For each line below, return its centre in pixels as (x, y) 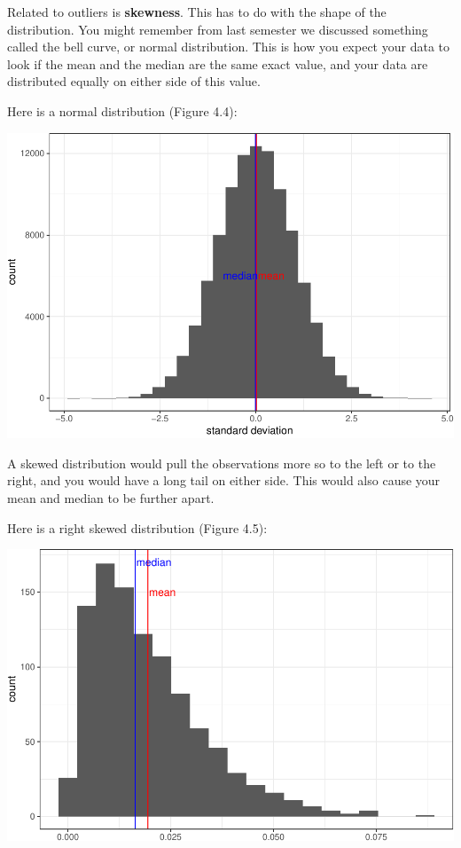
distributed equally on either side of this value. (134, 81)
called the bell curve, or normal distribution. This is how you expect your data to (228, 47)
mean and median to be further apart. (111, 497)
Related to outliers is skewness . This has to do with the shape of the (197, 12)
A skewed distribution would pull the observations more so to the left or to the (222, 463)
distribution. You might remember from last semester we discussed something (218, 29)
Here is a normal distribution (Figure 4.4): (122, 110)
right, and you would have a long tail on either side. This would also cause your (224, 480)
